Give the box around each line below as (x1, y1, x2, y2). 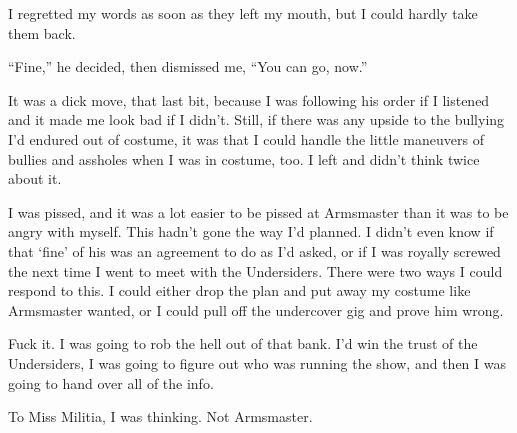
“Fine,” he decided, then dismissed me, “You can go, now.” (8, 56, 368, 77)
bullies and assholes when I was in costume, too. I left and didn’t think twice (8, 148, 480, 169)
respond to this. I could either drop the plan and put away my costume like (8, 280, 471, 301)
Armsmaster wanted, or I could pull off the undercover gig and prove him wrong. (8, 299, 504, 320)
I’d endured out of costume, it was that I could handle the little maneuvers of (8, 128, 484, 149)
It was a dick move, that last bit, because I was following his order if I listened (8, 89, 490, 110)
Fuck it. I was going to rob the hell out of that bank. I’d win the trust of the (8, 333, 478, 354)
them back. (8, 22, 76, 43)
